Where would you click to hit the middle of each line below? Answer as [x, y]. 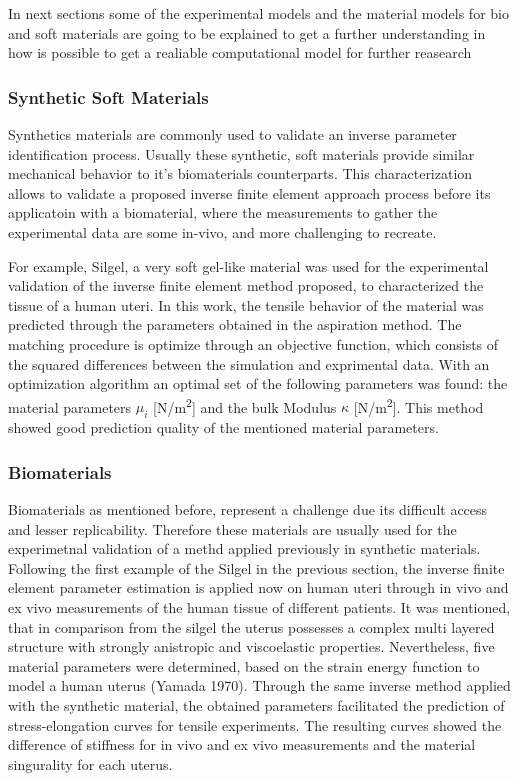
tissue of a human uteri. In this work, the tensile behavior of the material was [246, 304]
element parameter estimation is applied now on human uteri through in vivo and [258, 587]
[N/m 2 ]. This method [418, 405]
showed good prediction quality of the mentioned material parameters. [223, 427]
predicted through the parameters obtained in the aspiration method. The [235, 324]
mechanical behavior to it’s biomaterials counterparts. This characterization [240, 173]
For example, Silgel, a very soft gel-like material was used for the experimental [248, 265]
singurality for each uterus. [90, 763]
